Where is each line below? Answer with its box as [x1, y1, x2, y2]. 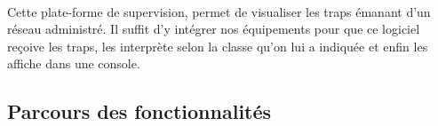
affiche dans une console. [7, 54, 140, 73]
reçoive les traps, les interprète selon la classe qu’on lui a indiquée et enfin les [7, 36, 428, 55]
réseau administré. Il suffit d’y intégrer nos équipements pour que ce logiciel [7, 20, 420, 38]
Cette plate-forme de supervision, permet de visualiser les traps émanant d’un [7, 2, 431, 20]
